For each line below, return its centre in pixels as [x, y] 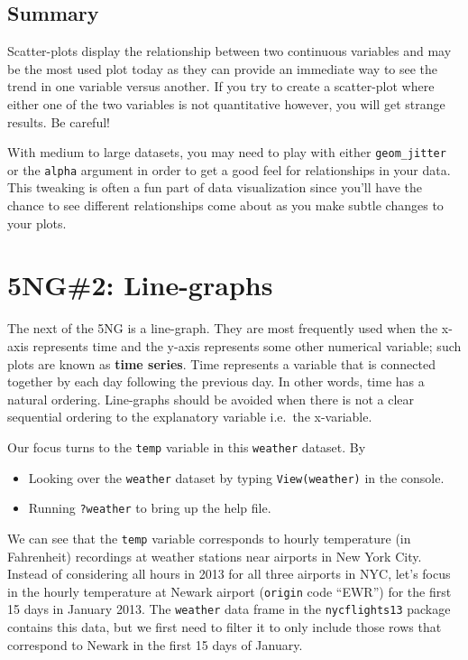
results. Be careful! [59, 121]
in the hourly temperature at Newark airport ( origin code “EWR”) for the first [229, 591]
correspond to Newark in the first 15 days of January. [155, 644]
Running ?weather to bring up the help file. [150, 508]
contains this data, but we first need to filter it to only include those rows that [225, 627]
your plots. [37, 223]
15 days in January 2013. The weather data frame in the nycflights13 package [229, 609]
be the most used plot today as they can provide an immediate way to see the [223, 68]
